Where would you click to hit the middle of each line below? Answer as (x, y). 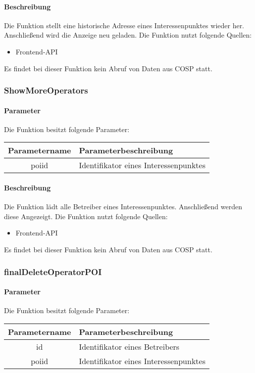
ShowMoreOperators (46, 90)
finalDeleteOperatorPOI (53, 271)
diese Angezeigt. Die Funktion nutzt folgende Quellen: (86, 216)
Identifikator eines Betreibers (129, 346)
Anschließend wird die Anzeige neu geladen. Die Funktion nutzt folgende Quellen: (128, 35)
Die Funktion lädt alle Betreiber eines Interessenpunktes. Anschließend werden (123, 207)
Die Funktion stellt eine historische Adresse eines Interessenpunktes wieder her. (124, 25)
